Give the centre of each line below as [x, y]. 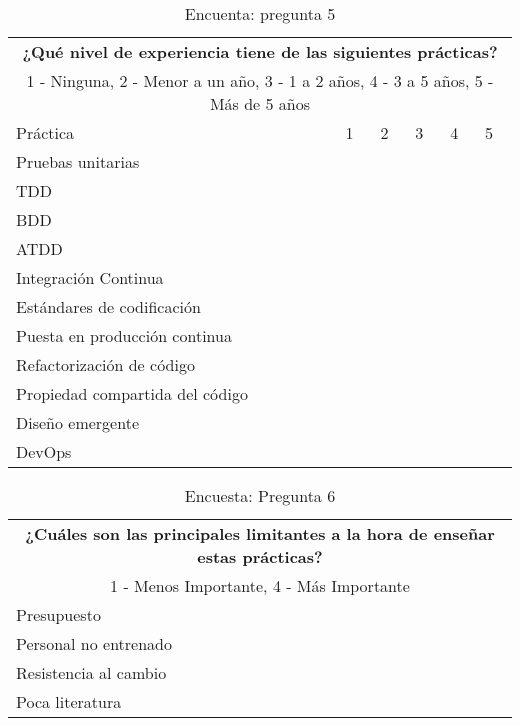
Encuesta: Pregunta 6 [260, 495]
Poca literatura [69, 701]
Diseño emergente [77, 422]
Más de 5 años [260, 103]
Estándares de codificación [108, 306]
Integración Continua [90, 277]
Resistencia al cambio [91, 672]
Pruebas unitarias [78, 161]
